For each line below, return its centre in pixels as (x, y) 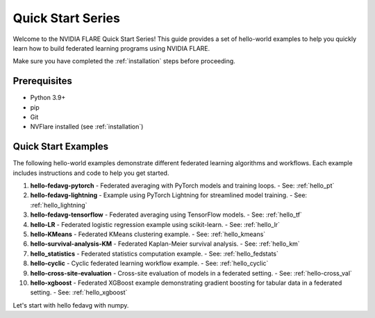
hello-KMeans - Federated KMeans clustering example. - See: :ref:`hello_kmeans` (148, 234)
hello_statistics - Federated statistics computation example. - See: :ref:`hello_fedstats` (155, 253)
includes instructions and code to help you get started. (91, 173)
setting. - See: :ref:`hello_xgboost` (79, 292)
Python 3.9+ (48, 98)
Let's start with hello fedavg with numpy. (71, 305)
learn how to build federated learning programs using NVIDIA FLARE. (111, 48)
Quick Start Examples (61, 147)
